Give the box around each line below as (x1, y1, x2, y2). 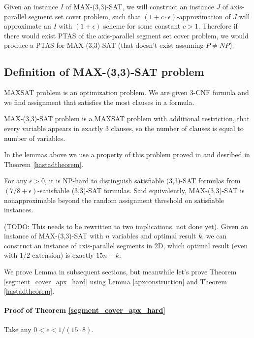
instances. (4, 204, 33, 215)
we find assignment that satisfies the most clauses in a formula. (4, 97, 194, 107)
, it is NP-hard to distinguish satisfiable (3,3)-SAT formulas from (44, 175, 241, 186)
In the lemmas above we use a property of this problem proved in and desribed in (4, 149, 250, 160)
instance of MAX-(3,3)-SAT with (4, 231, 103, 241)
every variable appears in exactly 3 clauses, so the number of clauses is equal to (4, 123, 244, 133)
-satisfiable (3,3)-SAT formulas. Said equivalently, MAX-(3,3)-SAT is (37, 185, 245, 195)
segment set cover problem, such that (28, 11, 141, 21)
